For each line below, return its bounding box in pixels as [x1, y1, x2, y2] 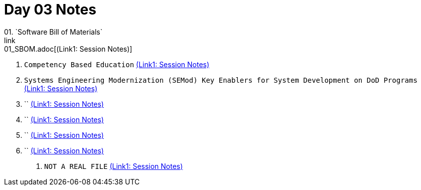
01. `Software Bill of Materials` [4, 27, 103, 36]
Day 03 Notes [4, 1, 96, 18]
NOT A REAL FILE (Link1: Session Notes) [44, 161, 183, 170]
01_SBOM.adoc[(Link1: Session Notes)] [4, 44, 132, 53]
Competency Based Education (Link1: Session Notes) [24, 60, 210, 69]
